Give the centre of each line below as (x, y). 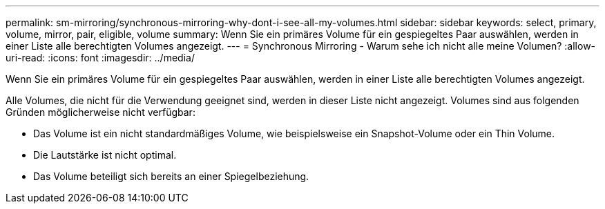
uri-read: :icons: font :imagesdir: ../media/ (100, 58)
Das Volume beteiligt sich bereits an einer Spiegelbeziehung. (171, 176)
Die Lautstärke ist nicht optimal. (105, 155)
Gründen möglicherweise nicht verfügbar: (100, 112)
